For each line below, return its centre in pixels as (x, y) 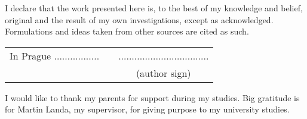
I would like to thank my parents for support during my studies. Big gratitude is (152, 97)
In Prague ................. (55, 55)
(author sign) (163, 73)
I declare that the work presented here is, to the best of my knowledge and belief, (154, 8)
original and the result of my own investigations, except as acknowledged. (139, 19)
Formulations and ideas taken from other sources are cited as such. (127, 31)
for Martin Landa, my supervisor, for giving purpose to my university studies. (147, 109)
